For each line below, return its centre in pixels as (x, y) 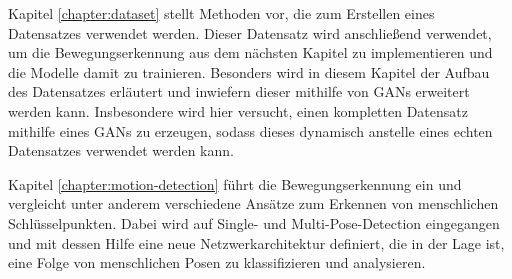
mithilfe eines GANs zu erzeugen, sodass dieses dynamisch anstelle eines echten (250, 130)
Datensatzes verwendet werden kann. (121, 150)
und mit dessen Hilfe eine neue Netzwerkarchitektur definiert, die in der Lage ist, (256, 242)
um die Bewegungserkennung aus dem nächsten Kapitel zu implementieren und (250, 52)
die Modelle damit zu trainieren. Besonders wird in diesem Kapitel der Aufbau (249, 71)
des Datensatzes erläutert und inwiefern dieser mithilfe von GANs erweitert (239, 91)
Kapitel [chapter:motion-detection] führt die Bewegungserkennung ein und (235, 183)
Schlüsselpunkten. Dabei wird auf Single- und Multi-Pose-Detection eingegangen (254, 222)
